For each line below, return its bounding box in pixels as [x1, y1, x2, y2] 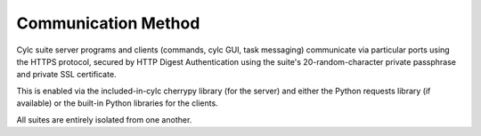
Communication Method [16, 13, 200, 33]
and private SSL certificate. [16, 69, 117, 80]
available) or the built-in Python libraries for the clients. [16, 98, 218, 108]
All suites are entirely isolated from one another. [16, 114, 192, 124]
